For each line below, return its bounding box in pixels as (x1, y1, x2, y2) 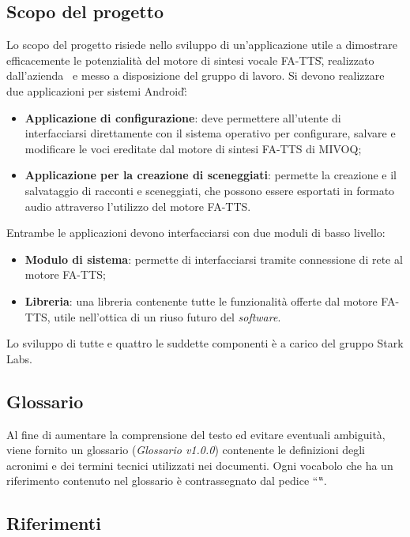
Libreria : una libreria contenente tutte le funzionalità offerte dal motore (24, 292, 378, 309)
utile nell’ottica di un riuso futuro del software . (54, 308, 281, 325)
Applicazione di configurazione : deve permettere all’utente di (24, 109, 341, 126)
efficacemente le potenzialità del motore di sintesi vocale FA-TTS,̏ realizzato (6, 51, 374, 68)
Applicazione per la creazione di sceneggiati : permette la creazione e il (24, 167, 397, 183)
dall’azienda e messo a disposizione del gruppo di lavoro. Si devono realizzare (6, 67, 385, 84)
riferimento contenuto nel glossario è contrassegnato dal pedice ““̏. (6, 472, 327, 489)
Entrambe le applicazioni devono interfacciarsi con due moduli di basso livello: (6, 224, 386, 241)
